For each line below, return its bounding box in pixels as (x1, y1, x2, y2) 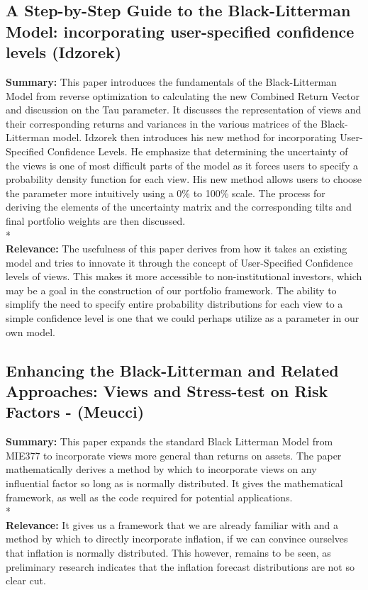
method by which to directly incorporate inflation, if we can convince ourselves (6, 531, 348, 546)
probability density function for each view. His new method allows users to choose (6, 172, 362, 187)
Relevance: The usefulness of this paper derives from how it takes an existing (6, 241, 347, 256)
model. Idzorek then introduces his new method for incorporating (52, 130, 337, 145)
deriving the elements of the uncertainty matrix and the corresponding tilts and (6, 199, 352, 214)
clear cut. (6, 573, 46, 588)
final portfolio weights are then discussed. (6, 213, 186, 228)
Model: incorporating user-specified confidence (6, 20, 355, 42)
